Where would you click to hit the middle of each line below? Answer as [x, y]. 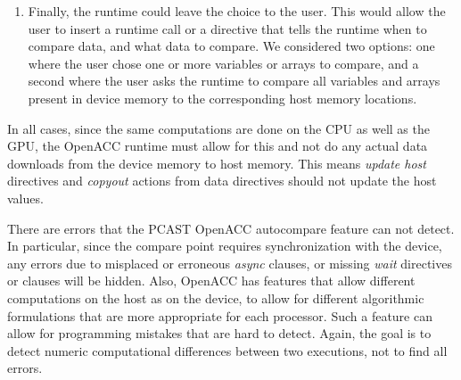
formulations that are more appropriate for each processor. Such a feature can [220, 315]
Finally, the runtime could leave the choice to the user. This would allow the [237, 11]
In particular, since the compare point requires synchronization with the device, [225, 246]
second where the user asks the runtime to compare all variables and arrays [234, 81]
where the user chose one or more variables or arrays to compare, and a [223, 63]
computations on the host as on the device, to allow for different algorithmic [216, 297]
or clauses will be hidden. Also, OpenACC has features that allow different [211, 281]
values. [25, 198]
